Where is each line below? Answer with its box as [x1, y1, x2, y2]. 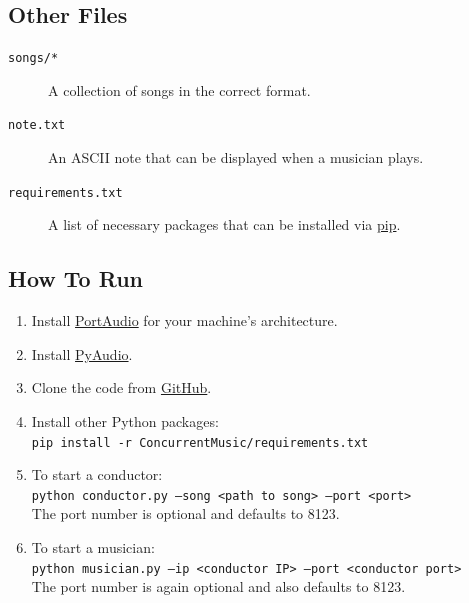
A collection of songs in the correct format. [48, 79, 311, 100]
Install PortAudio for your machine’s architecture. [31, 310, 338, 331]
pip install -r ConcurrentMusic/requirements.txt [31, 435, 369, 450]
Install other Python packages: [31, 410, 219, 431]
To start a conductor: [31, 464, 163, 485]
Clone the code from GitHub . [31, 377, 212, 398]
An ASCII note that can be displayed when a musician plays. [48, 147, 424, 168]
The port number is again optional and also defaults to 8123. [31, 576, 406, 597]
